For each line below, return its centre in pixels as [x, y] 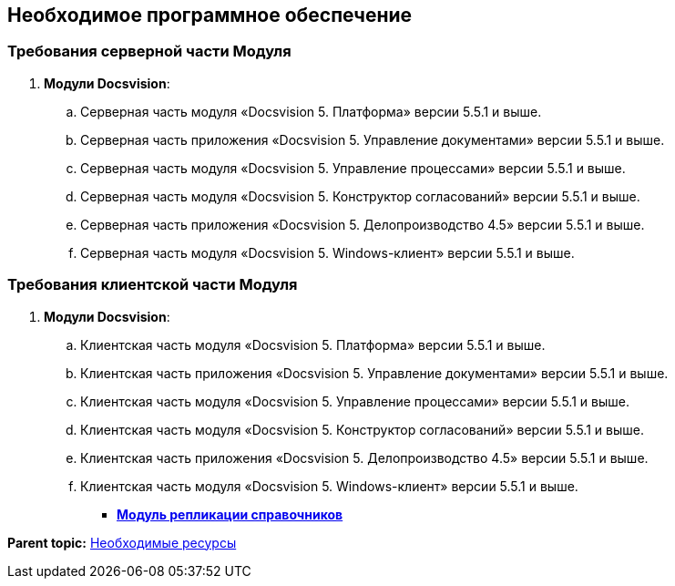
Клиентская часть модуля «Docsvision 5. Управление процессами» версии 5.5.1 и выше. [355, 401]
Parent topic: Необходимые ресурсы [122, 542]
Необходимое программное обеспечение [210, 15]
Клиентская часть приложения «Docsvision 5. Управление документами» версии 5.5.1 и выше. [374, 373]
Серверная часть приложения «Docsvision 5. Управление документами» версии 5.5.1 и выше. [373, 139]
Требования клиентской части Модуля [153, 285]
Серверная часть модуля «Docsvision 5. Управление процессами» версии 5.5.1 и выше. [353, 168]
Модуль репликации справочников [230, 514]
